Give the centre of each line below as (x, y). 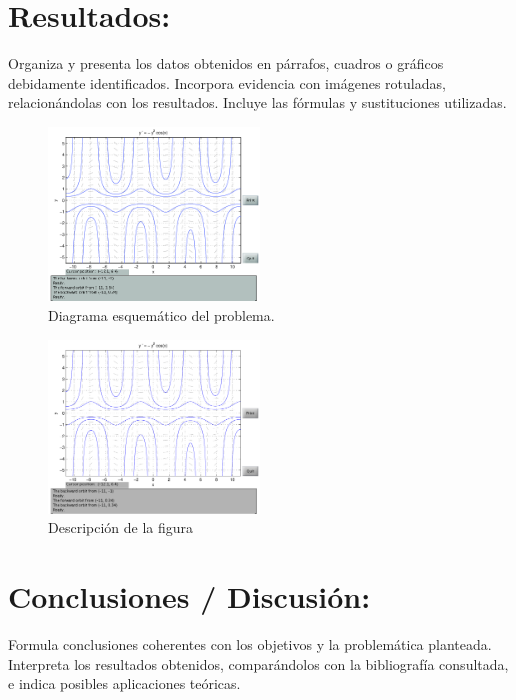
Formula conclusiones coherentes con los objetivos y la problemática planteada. (250, 644)
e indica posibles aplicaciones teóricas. (124, 683)
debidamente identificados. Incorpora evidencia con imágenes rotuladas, (227, 82)
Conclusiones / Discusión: (189, 596)
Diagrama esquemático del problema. (161, 314)
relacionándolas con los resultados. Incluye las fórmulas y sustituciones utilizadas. (257, 102)
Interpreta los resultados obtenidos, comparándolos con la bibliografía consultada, (258, 663)
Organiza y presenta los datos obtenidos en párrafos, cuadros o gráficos (226, 63)
